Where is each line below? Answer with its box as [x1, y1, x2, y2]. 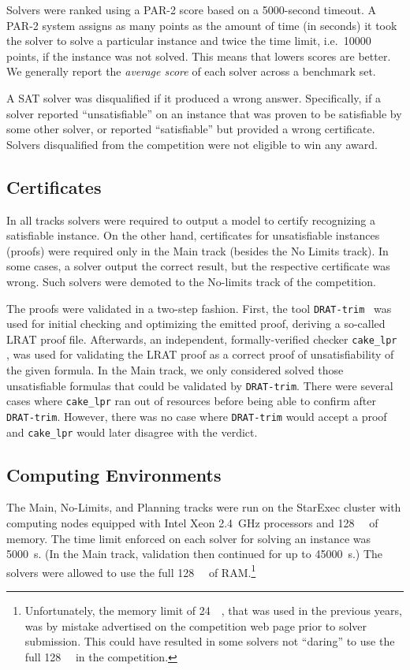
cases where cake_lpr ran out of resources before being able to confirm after [6, 393, 376, 409]
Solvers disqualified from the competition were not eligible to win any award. [6, 136, 378, 152]
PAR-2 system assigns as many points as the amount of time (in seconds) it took [6, 17, 397, 33]
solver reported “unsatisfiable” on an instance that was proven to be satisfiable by [6, 105, 402, 121]
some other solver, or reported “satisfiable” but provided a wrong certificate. [6, 121, 375, 137]
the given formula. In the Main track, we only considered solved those [6, 362, 344, 378]
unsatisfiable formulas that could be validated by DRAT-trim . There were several [6, 377, 393, 393]
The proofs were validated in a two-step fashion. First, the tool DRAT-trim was [6, 300, 392, 316]
